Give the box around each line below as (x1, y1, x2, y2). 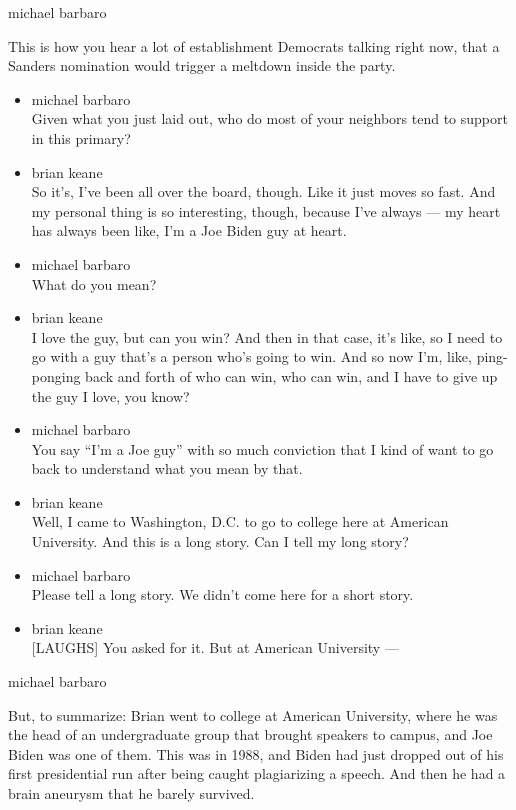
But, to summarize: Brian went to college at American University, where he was (8, 704, 498, 725)
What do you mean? (31, 273, 157, 294)
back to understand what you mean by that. (31, 458, 303, 479)
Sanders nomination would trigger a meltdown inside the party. (8, 55, 396, 76)
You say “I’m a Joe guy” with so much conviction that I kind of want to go (31, 438, 494, 459)
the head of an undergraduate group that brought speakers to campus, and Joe (8, 724, 493, 745)
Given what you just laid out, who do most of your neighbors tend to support (31, 108, 508, 129)
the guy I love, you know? (31, 385, 190, 406)
